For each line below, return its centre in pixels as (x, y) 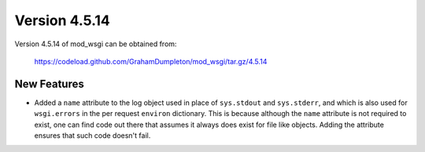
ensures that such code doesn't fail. (92, 136)
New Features (49, 83)
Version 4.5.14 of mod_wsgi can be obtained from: (96, 44)
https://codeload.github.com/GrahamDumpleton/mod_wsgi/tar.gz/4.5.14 (151, 61)
